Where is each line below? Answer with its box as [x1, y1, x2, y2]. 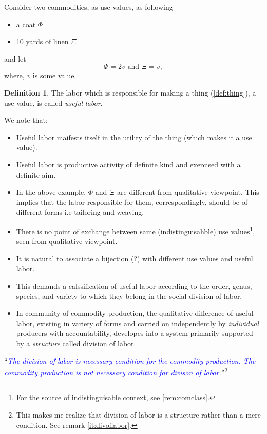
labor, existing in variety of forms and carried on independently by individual [16, 317, 259, 328]
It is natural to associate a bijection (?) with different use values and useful [16, 253, 253, 263]
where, [4, 70, 25, 81]
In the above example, [16, 186, 86, 197]
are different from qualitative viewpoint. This [117, 186, 259, 197]
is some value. [32, 70, 77, 81]
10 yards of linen [16, 36, 69, 47]
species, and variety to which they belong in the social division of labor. [16, 290, 242, 301]
